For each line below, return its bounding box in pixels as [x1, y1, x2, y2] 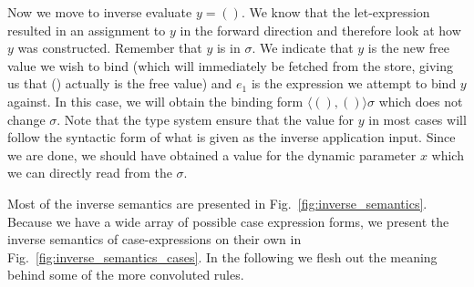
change [7, 109, 46, 128]
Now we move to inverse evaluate [7, 3, 192, 21]
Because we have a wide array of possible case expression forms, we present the [7, 211, 449, 231]
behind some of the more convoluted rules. [7, 265, 244, 284]
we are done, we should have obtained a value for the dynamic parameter [7, 145, 417, 164]
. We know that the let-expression [241, 3, 430, 21]
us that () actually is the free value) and [7, 74, 232, 93]
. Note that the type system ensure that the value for [57, 109, 355, 128]
